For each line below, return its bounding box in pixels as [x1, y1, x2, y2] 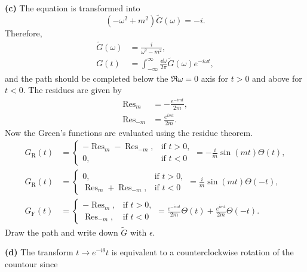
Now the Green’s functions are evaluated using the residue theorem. [5, 126, 253, 138]
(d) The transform [5, 246, 73, 258]
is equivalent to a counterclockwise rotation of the [111, 246, 294, 258]
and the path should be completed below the [5, 72, 168, 84]
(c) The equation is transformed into [5, 2, 140, 14]
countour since [5, 257, 58, 270]
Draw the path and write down [5, 225, 118, 238]
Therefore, [5, 26, 42, 39]
